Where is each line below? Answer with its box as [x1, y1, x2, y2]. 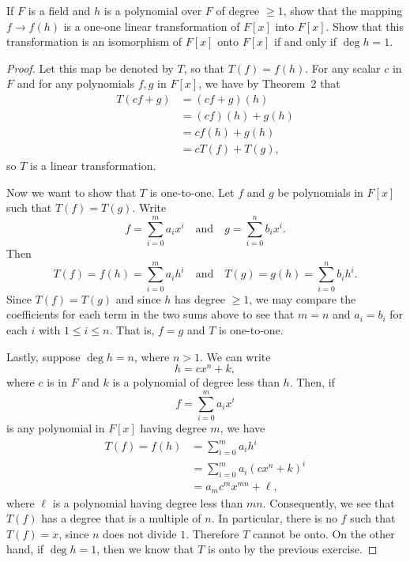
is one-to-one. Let [149, 183, 235, 200]
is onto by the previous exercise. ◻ [208, 541, 378, 557]
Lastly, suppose [6, 348, 81, 364]
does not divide [103, 525, 177, 541]
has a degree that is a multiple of [41, 510, 201, 526]
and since [115, 290, 161, 307]
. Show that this [325, 17, 404, 34]
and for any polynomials [17, 75, 134, 92]
